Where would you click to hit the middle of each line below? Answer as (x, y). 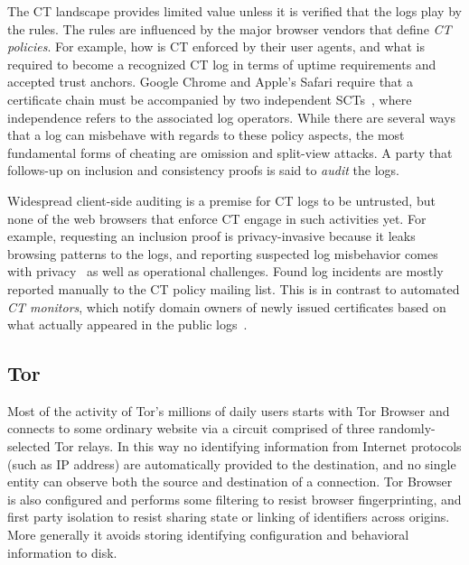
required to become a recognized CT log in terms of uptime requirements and (222, 64)
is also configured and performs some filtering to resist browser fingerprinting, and (234, 499)
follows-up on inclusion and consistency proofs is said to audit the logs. (203, 170)
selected (29, 446)
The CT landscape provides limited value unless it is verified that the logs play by (234, 11)
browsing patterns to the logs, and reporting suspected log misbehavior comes (223, 253)
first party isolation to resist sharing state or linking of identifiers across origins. (229, 517)
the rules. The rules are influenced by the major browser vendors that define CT (230, 28)
